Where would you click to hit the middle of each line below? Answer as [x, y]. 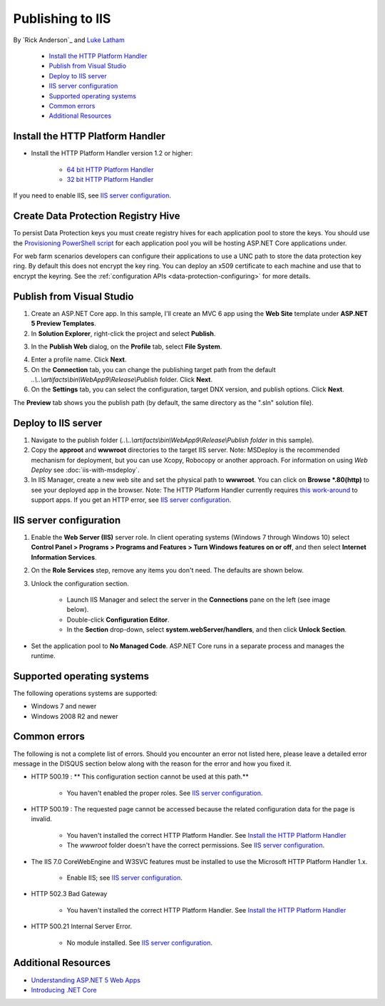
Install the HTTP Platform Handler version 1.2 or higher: [112, 153]
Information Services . [64, 557]
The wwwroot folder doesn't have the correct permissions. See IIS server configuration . [196, 846]
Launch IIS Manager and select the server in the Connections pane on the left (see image [199, 600]
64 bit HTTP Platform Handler [110, 169]
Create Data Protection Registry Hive [97, 216]
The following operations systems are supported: [86, 693]
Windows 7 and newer [64, 707]
